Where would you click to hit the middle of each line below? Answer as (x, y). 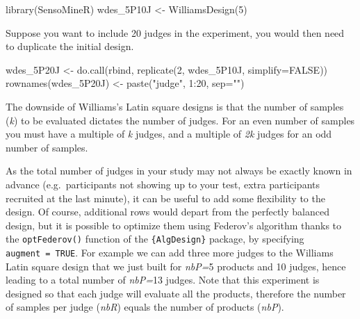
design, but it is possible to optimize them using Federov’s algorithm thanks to (174, 225)
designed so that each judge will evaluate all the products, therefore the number (176, 293)
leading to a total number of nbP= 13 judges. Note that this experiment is (163, 280)
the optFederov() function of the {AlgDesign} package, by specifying (155, 239)
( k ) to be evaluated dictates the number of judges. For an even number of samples (180, 120)
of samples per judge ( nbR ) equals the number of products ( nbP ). (145, 307)
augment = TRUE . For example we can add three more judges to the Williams (170, 252)
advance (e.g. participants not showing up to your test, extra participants (163, 184)
